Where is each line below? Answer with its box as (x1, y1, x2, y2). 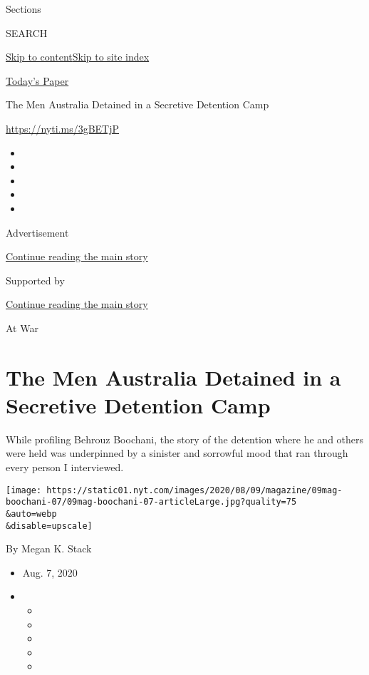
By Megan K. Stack (6, 541, 92, 556)
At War (6, 320, 38, 335)
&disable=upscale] (6, 520, 93, 531)
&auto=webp (6, 508, 57, 519)
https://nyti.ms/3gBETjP (6, 120, 120, 135)
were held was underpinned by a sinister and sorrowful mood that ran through (6, 445, 348, 460)
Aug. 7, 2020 (22, 565, 78, 579)
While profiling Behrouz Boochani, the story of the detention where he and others (6, 431, 364, 446)
